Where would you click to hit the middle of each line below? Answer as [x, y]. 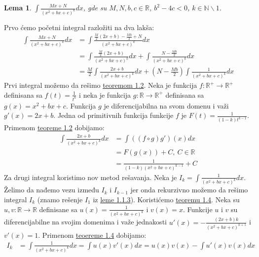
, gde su [95, 7]
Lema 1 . [18, 7]
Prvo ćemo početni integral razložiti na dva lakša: [79, 27]
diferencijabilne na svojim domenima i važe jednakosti [85, 222]
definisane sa [58, 209]
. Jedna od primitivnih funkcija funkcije [113, 115]
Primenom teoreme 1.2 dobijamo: [54, 128]
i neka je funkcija [105, 94]
